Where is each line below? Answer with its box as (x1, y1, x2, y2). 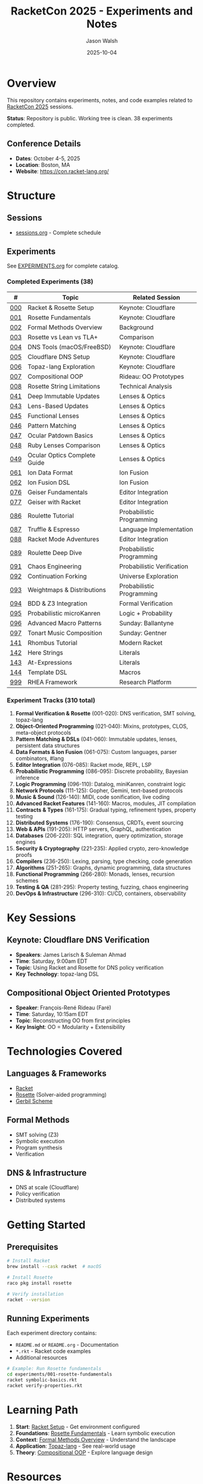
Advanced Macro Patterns (27, 619, 102, 627)
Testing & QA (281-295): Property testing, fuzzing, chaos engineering (15, 883, 189, 890)
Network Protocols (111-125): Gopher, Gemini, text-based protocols (15, 787, 183, 794)
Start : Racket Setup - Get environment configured (15, 1423, 140, 1430)
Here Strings (27, 648, 63, 657)
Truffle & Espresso (27, 525, 80, 533)
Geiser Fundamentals (27, 488, 88, 496)
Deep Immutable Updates (27, 392, 100, 400)
